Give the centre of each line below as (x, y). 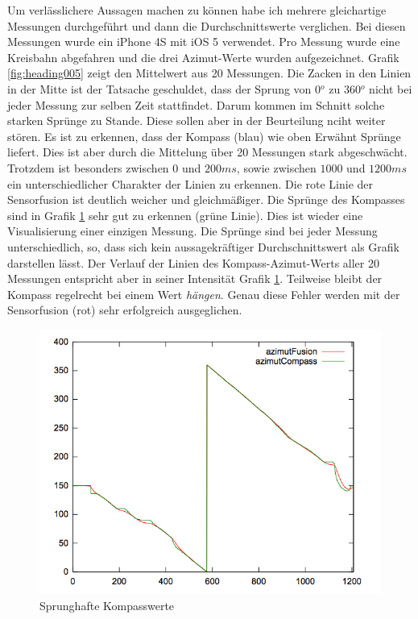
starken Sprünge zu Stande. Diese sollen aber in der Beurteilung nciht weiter (197, 120)
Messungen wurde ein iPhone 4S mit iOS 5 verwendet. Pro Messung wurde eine (204, 42)
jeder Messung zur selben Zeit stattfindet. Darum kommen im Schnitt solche (196, 104)
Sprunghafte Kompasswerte (107, 605)
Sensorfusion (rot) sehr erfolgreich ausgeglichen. (125, 310)
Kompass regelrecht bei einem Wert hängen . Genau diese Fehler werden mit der (204, 294)
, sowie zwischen (276, 167)
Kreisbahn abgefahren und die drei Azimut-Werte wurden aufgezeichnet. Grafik (203, 57)
